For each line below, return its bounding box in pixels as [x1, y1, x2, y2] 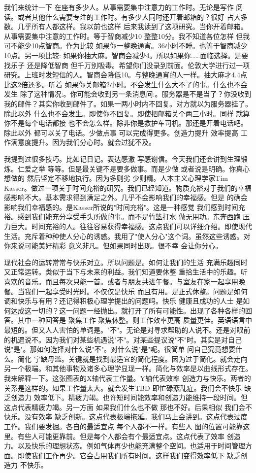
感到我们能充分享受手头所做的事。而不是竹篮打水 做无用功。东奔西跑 [17, 211, 241, 222]
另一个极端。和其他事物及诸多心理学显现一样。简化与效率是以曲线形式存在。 [4, 363, 252, 373]
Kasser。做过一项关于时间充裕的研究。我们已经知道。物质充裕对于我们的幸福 [4, 182, 252, 193]
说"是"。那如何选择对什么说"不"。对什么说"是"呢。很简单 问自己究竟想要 [4, 344, 236, 354]
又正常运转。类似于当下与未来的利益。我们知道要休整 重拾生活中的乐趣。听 [4, 267, 248, 277]
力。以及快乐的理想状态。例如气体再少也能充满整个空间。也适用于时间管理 [4, 440, 245, 451]
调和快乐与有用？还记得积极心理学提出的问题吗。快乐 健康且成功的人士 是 [4, 296, 243, 306]
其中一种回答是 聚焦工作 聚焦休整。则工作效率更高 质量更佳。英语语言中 [17, 315, 252, 325]
